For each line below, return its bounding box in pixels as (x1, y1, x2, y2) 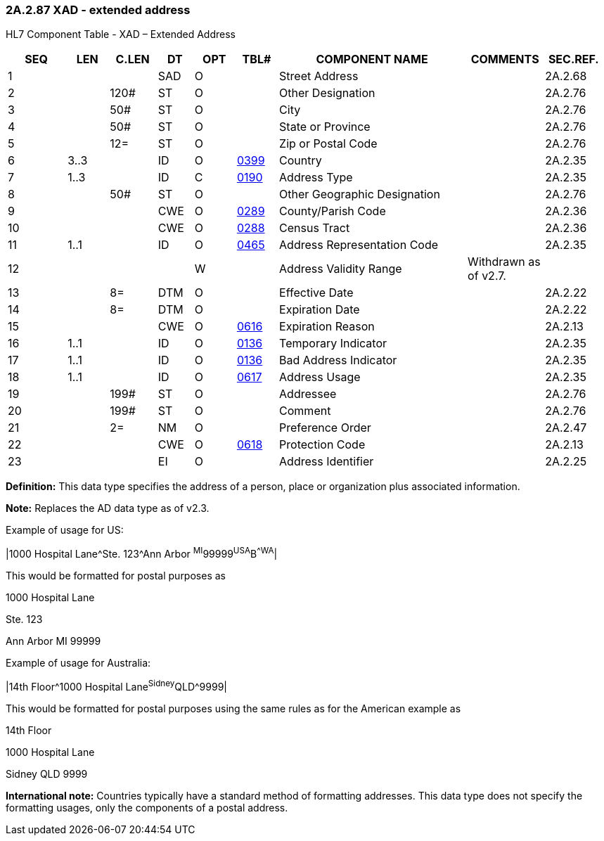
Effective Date (279, 285, 354, 300)
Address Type (279, 170, 353, 185)
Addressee (279, 387, 337, 402)
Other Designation (279, 86, 375, 101)
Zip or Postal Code (279, 136, 378, 151)
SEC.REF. (548, 52, 599, 67)
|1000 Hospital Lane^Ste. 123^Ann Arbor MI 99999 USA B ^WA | (6, 546, 278, 560)
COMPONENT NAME (316, 52, 428, 67)
